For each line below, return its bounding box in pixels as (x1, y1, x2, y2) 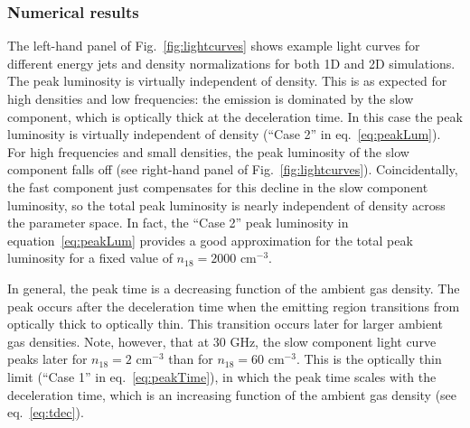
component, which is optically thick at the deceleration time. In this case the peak (7, 107, 463, 126)
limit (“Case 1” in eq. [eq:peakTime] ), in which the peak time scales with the (7, 367, 437, 386)
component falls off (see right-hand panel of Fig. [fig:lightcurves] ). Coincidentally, (7, 160, 458, 179)
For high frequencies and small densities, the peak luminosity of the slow (7, 142, 409, 161)
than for (168, 349, 213, 368)
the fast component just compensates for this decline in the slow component (7, 177, 428, 196)
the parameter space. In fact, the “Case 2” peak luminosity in (7, 213, 349, 232)
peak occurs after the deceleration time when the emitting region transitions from (7, 296, 460, 315)
